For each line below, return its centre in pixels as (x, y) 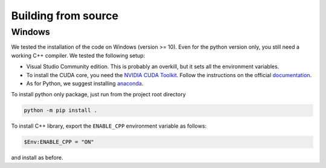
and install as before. (37, 158)
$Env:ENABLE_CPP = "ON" (59, 142)
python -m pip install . (61, 110)
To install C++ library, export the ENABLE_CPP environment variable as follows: (109, 126)
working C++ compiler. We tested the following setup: (78, 55)
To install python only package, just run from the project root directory (99, 95)
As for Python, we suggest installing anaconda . (85, 83)
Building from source (65, 16)
